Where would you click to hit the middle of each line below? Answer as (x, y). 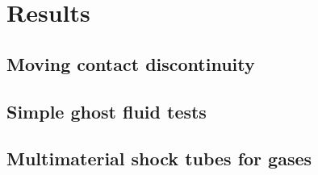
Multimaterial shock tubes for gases (159, 158)
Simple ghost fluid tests (107, 111)
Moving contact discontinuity (131, 63)
